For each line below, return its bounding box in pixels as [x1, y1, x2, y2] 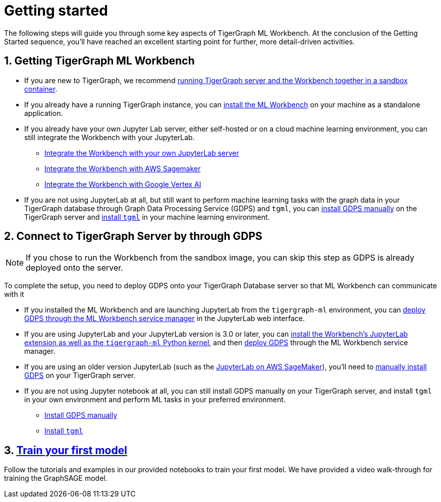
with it [4, 290, 24, 299]
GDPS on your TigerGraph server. [24, 371, 136, 380]
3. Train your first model [4, 444, 127, 457]
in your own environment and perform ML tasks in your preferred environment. [24, 395, 286, 404]
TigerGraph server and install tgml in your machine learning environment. [24, 212, 270, 221]
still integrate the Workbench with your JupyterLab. [24, 133, 195, 142]
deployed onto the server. [26, 263, 123, 273]
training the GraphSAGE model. [4, 474, 107, 483]
